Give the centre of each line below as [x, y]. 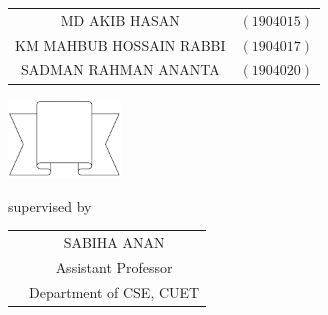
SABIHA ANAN [114, 241]
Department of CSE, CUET [114, 291]
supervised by [50, 205]
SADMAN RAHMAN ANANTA [120, 69]
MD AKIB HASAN [120, 19]
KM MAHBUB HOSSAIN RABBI [120, 44]
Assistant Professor [114, 266]
